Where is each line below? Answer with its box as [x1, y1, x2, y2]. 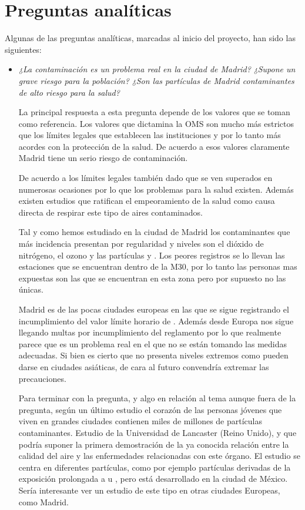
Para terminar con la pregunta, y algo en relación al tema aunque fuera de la [18, 392, 296, 404]
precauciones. [18, 372, 66, 384]
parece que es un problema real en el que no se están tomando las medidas [18, 337, 287, 350]
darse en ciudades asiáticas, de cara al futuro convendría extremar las [18, 360, 269, 373]
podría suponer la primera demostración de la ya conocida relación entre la [18, 438, 289, 450]
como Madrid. [18, 495, 69, 508]
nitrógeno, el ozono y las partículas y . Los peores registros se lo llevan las [18, 249, 285, 261]
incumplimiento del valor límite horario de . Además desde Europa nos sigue [18, 314, 294, 327]
